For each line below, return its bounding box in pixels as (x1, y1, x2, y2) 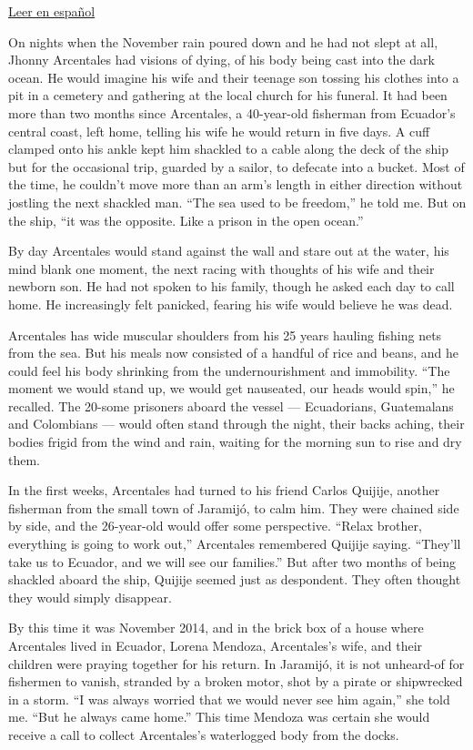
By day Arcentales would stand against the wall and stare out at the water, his (8, 241, 449, 260)
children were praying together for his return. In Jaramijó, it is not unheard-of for (8, 654, 465, 673)
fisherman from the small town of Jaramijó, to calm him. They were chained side (8, 498, 459, 517)
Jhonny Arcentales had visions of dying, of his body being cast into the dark (8, 50, 435, 69)
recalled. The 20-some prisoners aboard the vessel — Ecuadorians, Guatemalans (8, 396, 454, 415)
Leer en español (8, 2, 96, 20)
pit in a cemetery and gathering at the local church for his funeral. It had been (8, 86, 448, 105)
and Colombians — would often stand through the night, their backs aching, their (8, 414, 465, 433)
